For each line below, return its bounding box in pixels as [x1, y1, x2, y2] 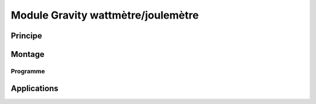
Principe [11, 31, 42, 41]
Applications [11, 83, 59, 93]
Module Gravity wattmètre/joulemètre [11, 9, 199, 21]
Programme [11, 67, 45, 75]
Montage [11, 49, 45, 59]
